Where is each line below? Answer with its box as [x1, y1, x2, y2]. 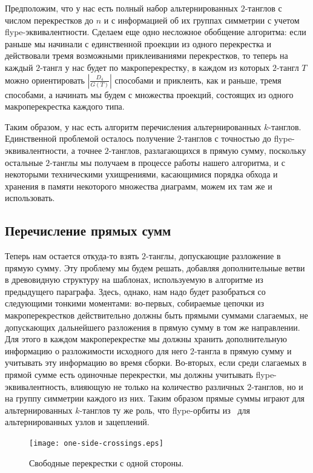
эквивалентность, [5, 380, 68, 392]
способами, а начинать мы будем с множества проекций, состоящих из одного [5, 88, 294, 101]
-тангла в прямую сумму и [194, 344, 292, 357]
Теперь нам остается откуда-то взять [5, 250, 139, 262]
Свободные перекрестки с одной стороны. [29, 456, 184, 469]
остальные [5, 156, 43, 168]
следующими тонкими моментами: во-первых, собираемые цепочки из [5, 297, 265, 309]
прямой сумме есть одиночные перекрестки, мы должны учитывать [5, 368, 253, 381]
